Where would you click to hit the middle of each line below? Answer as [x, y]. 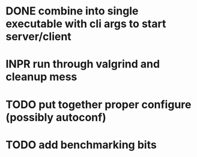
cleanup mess [41, 77]
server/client [38, 37]
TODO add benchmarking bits [81, 145]
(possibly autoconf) [56, 117]
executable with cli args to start [86, 24]
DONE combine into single [72, 11]
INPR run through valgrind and [83, 64]
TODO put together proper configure [98, 104]
